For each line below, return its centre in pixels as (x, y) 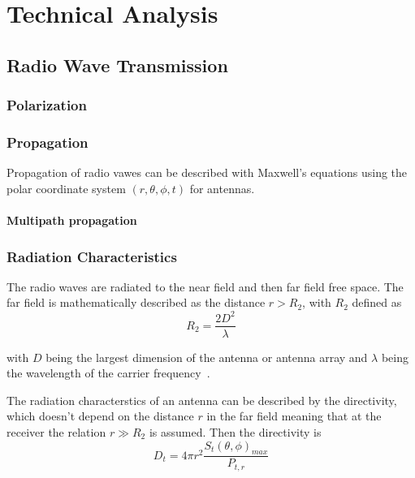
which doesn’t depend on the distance (100, 416)
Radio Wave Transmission (117, 65)
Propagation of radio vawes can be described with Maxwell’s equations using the (207, 172)
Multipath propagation (72, 220)
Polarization (47, 105)
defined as (377, 302)
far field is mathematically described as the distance (136, 302)
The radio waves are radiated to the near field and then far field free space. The (205, 286)
